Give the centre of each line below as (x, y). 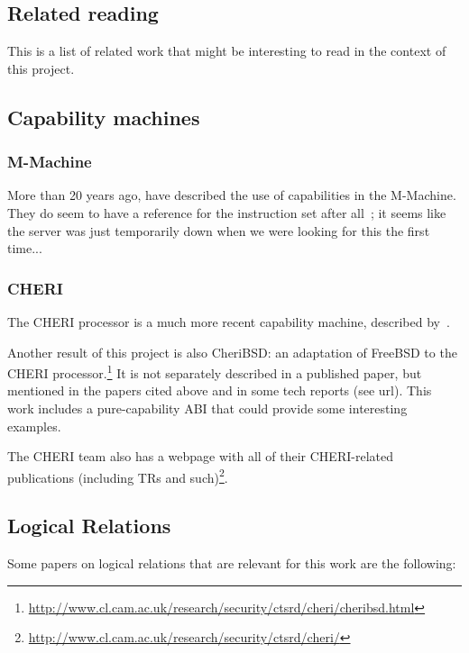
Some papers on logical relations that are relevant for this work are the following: (232, 563)
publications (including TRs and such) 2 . (118, 476)
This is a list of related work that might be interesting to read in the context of (227, 51)
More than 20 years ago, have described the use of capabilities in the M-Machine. (232, 195)
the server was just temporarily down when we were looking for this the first (219, 230)
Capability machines (104, 117)
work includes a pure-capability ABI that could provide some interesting (207, 408)
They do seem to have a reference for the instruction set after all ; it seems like (227, 212)
